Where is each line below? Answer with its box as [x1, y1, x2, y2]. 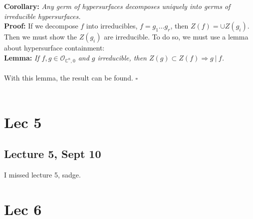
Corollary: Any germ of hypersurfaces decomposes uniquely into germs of [4, 1, 231, 11]
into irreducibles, [86, 20, 138, 31]
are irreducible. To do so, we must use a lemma [104, 31, 249, 42]
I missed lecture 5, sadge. [4, 169, 81, 179]
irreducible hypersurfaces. [4, 10, 81, 21]
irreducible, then [97, 52, 147, 62]
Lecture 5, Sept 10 [4, 146, 101, 161]
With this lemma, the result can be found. [4, 72, 133, 83]
